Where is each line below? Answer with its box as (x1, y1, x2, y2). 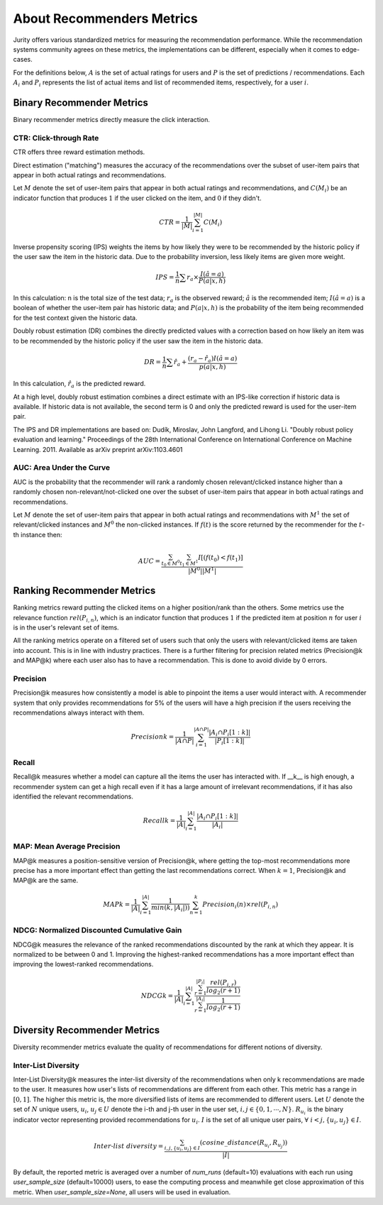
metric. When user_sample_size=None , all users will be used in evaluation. (13, 1187, 231, 1196)
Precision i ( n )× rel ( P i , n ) (202, 901, 279, 910)
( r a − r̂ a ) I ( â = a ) (188, 354, 238, 364)
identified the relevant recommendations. (13, 792, 134, 801)
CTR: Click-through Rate (13, 133, 99, 143)
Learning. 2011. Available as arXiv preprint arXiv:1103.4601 (13, 445, 183, 453)
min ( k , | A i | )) (151, 903, 190, 913)
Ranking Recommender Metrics (13, 585, 156, 597)
